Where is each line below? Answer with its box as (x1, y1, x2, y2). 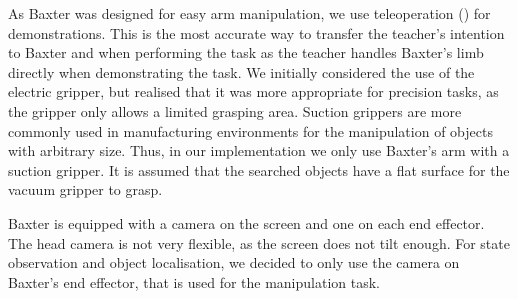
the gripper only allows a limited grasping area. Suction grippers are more (8, 100, 462, 121)
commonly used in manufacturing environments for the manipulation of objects (8, 120, 493, 141)
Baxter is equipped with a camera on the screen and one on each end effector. (8, 212, 485, 233)
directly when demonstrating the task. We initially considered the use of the (8, 61, 475, 82)
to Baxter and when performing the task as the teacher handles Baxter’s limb (8, 42, 484, 63)
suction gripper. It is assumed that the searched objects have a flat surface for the (8, 159, 510, 180)
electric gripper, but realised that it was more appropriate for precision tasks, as (8, 81, 499, 102)
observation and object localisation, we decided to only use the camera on (8, 252, 460, 273)
